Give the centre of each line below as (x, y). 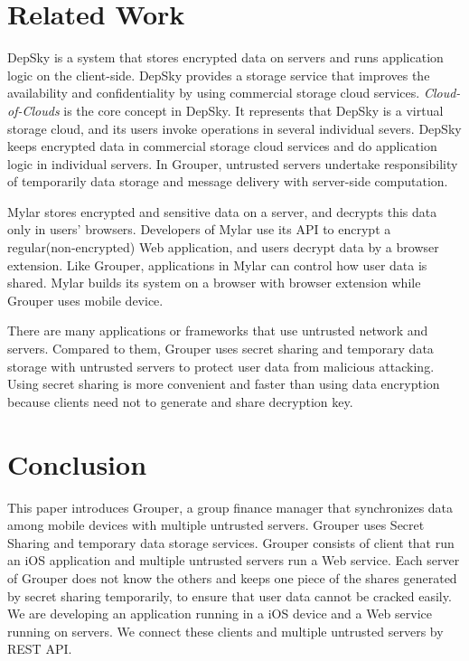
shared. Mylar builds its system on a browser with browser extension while (214, 283)
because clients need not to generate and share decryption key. (180, 401)
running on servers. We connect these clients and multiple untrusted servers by (225, 631)
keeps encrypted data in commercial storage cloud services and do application (222, 146)
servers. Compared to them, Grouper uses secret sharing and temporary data (220, 349)
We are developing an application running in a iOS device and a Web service (220, 614)
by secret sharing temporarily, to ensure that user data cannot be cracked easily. (230, 595)
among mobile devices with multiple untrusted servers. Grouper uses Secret (216, 525)
